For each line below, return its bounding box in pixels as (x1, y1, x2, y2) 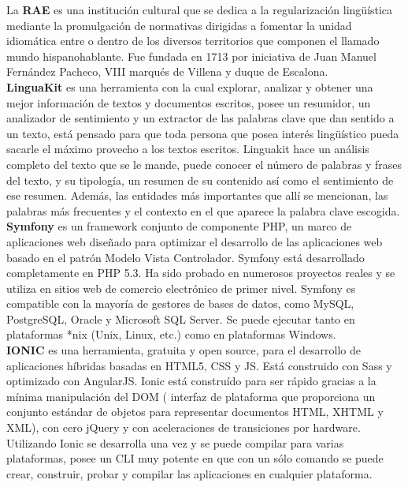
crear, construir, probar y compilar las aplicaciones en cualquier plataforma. (6, 465, 373, 481)
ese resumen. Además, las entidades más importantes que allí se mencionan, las (6, 187, 388, 204)
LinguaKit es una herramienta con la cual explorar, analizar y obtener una (6, 78, 373, 95)
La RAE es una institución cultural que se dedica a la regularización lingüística (6, 2, 393, 17)
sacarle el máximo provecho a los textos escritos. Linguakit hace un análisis (6, 140, 369, 157)
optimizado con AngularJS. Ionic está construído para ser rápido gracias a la (6, 373, 376, 389)
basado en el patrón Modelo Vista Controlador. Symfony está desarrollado (6, 249, 365, 265)
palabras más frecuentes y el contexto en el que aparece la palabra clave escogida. (6, 202, 400, 219)
